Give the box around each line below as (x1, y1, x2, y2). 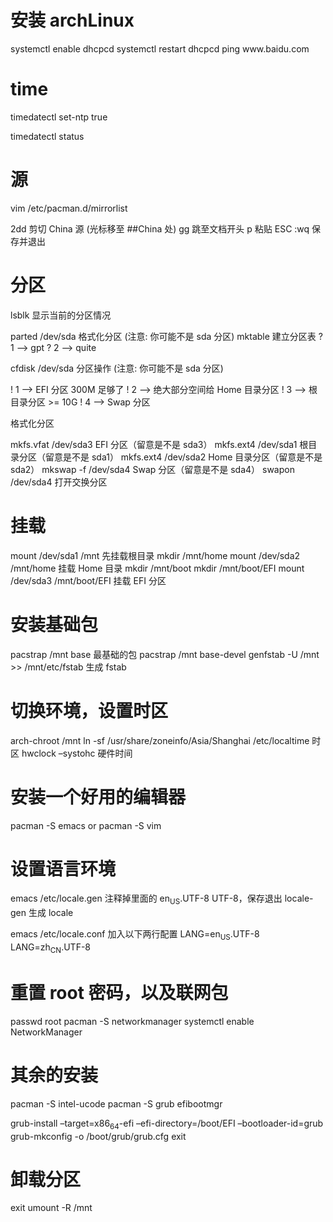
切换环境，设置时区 (10, 699, 169, 722)
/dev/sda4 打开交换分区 (10, 476, 108, 488)
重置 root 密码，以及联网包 (10, 982, 229, 1005)
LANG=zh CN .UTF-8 (10, 941, 91, 955)
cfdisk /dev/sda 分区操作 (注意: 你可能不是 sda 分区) (10, 362, 224, 374)
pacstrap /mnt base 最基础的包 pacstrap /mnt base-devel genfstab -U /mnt (10, 648, 320, 660)
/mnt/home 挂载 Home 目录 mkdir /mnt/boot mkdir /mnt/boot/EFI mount (10, 562, 305, 574)
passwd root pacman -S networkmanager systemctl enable (10, 1015, 255, 1027)
